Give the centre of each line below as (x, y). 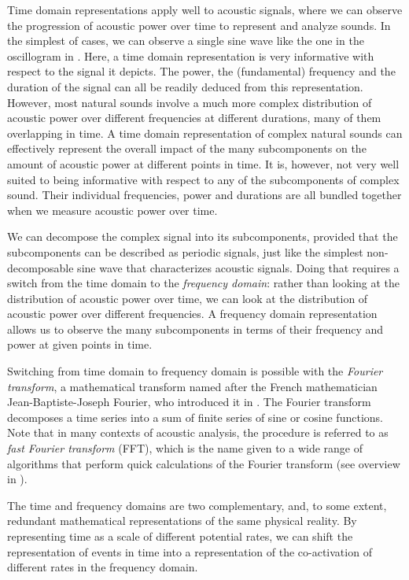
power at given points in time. (80, 344)
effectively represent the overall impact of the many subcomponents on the (187, 148)
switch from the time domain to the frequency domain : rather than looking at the (204, 283)
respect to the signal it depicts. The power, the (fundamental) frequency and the (201, 71)
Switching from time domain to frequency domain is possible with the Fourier (195, 371)
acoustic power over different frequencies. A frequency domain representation (192, 314)
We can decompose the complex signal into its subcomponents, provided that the (203, 236)
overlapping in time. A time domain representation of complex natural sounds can (205, 133)
